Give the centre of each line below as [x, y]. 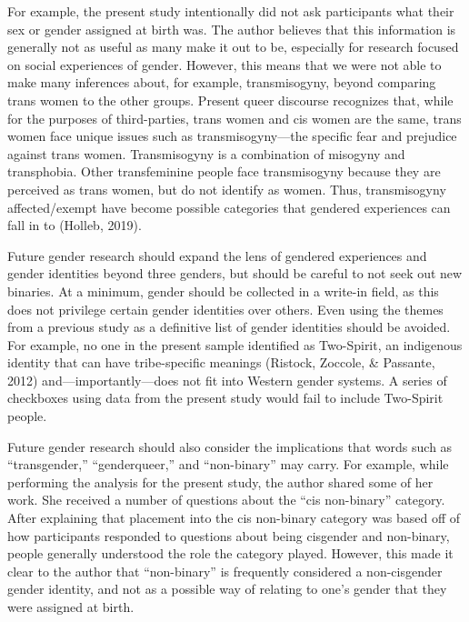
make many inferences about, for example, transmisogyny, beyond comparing [222, 82]
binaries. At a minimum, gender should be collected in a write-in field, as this [223, 291]
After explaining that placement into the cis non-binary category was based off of [234, 518]
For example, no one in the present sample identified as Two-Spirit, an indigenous [235, 344]
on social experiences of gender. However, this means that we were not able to [225, 64]
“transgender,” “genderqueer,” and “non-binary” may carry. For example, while [228, 464]
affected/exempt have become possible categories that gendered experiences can [229, 207]
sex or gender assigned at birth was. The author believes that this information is [232, 29]
